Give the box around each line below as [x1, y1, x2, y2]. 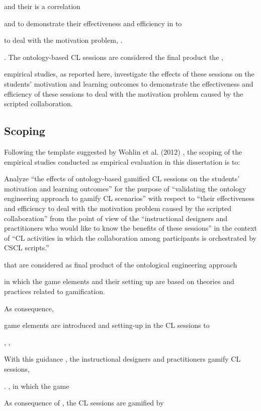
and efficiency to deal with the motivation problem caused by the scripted [4, 202, 232, 213]
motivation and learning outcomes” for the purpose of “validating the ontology [4, 183, 246, 193]
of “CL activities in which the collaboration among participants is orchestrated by [4, 232, 256, 243]
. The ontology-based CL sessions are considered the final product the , [4, 51, 223, 62]
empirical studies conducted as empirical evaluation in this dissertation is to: [4, 156, 240, 167]
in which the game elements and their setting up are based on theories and [4, 276, 234, 287]
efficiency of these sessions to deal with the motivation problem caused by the [4, 88, 243, 99]
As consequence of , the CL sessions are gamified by [4, 397, 164, 408]
